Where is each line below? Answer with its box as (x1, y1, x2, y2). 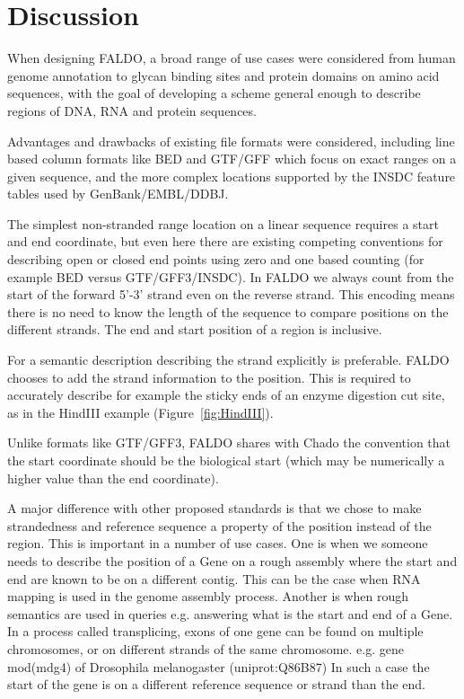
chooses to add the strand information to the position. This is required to (7, 367, 411, 386)
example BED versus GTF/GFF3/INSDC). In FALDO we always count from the (7, 267, 454, 286)
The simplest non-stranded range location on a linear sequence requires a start (7, 214, 439, 233)
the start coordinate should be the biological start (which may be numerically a (7, 451, 445, 469)
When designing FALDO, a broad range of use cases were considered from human (7, 49, 456, 67)
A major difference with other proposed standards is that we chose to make (7, 499, 422, 518)
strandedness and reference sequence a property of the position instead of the (7, 516, 432, 535)
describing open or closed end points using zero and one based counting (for (7, 250, 425, 269)
